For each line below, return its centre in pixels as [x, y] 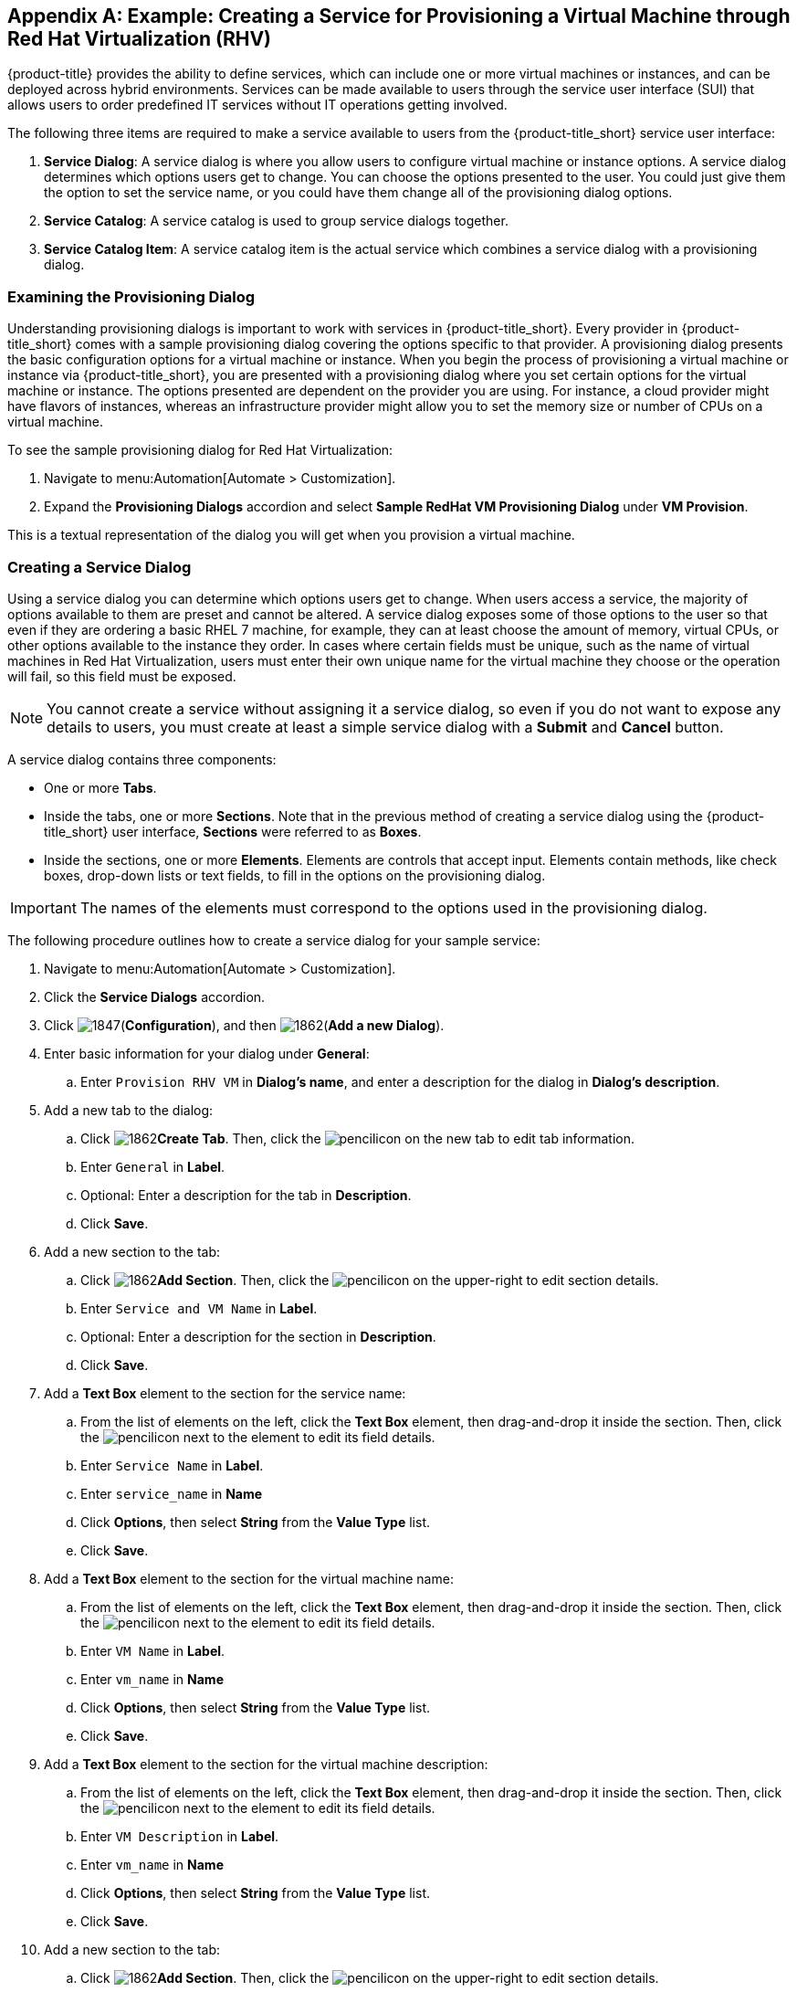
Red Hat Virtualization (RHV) [139, 39]
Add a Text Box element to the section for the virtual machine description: [266, 1764]
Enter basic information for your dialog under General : [207, 1053]
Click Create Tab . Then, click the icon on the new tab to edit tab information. [358, 1138]
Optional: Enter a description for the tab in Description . [246, 1195]
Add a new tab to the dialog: [129, 1110]
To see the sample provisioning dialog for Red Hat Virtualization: [200, 450]
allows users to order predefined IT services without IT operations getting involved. [257, 105]
